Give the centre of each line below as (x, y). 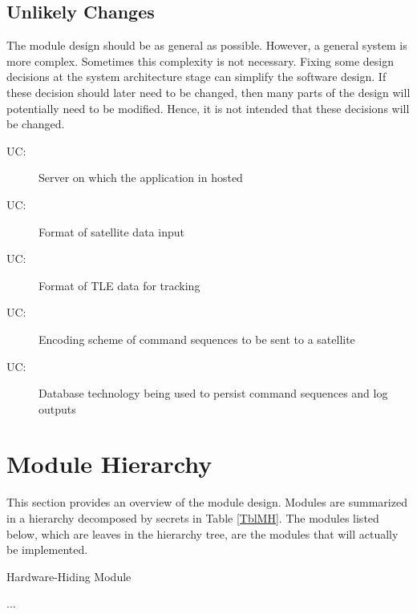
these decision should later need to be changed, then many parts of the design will (208, 92)
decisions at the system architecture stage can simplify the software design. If (196, 77)
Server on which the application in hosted (141, 178)
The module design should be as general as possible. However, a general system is (207, 45)
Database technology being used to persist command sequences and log (213, 393)
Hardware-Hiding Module (69, 576)
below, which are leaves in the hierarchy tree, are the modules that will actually (202, 533)
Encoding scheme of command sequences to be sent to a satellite (197, 339)
